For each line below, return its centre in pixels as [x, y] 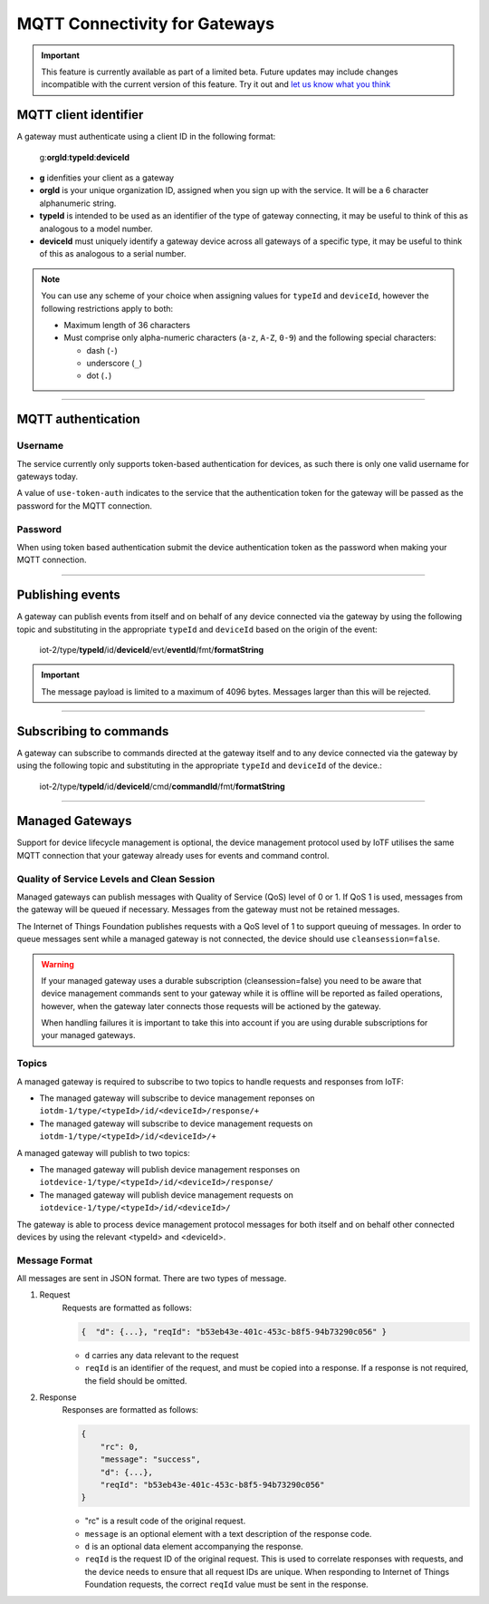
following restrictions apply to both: [107, 308]
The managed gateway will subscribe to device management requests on [176, 1123]
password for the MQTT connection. [85, 506]
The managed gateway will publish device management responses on [170, 1169]
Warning [58, 964]
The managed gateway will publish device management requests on [167, 1195]
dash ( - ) [102, 350]
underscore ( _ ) [115, 364]
